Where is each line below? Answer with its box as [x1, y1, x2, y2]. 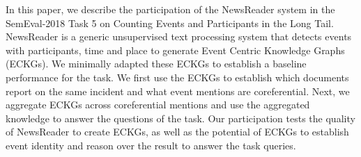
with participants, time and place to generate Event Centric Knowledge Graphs [6, 42, 345, 57]
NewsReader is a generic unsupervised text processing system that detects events [6, 29, 352, 44]
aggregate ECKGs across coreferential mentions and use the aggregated [6, 97, 310, 112]
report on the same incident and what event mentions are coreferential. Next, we [6, 83, 350, 98]
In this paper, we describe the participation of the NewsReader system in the [6, 2, 335, 16]
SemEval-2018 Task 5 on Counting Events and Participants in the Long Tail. [6, 15, 334, 30]
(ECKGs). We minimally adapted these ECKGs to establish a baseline [6, 56, 307, 71]
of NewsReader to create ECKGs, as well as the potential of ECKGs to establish [6, 124, 349, 139]
